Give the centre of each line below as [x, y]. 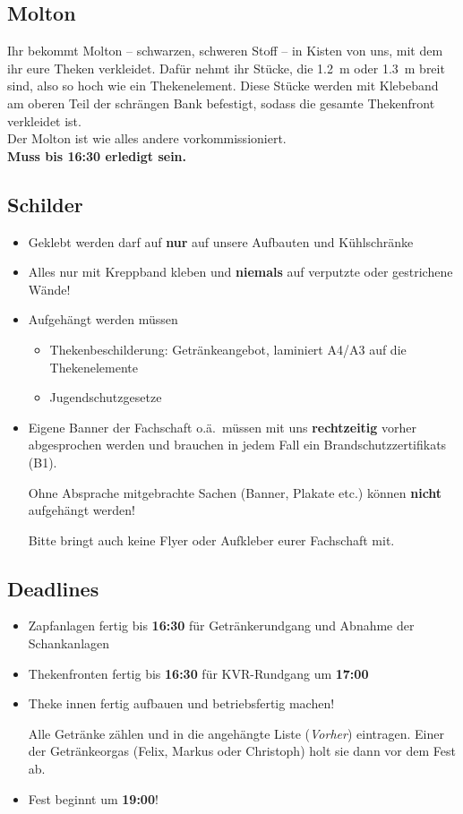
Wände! [49, 289]
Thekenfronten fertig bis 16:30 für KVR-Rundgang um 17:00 [198, 673]
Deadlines [53, 588]
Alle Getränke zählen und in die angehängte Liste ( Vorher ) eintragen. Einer [236, 733]
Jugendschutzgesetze [106, 397]
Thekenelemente [94, 367]
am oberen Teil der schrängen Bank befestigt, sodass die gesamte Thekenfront [221, 103]
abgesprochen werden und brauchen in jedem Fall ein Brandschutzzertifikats [237, 445]
